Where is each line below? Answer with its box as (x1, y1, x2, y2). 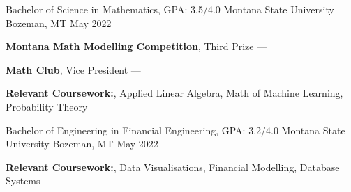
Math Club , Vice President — (6, 62, 141, 77)
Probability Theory (6, 99, 88, 113)
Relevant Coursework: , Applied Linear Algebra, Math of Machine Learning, (6, 86, 343, 100)
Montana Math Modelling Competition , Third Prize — (6, 39, 267, 54)
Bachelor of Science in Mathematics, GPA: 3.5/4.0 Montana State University (6, 2, 334, 16)
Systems (6, 173, 40, 188)
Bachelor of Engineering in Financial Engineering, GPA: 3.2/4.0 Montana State (6, 122, 345, 137)
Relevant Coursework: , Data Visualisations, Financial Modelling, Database (6, 159, 340, 174)
